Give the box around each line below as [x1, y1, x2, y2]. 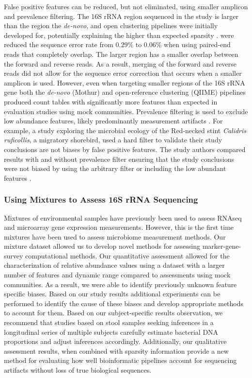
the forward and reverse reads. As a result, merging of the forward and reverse [4, 58, 236, 69]
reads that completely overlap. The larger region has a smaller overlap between [4, 49, 238, 59]
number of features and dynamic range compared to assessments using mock [4, 270, 231, 280]
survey [4, 250, 23, 260]
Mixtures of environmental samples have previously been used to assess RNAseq [4, 212, 242, 223]
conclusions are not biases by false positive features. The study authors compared [4, 144, 246, 154]
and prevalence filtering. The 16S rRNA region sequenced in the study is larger [4, 11, 239, 21]
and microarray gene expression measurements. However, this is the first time [4, 222, 234, 232]
